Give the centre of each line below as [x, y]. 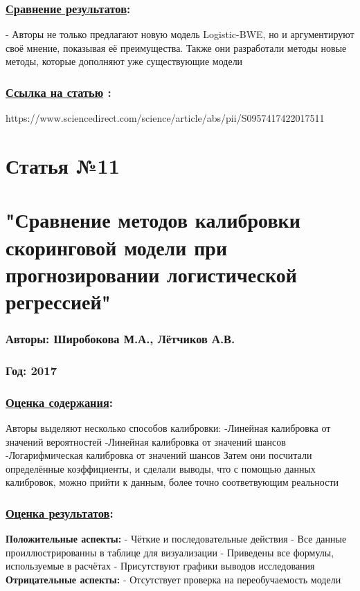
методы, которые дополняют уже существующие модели [124, 61]
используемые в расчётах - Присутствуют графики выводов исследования [160, 566]
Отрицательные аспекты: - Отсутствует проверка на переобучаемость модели [173, 579]
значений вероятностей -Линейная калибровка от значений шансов [146, 441]
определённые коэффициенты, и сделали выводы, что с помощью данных [161, 468]
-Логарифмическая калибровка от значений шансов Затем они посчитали [159, 455]
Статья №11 [63, 165]
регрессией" [58, 301]
